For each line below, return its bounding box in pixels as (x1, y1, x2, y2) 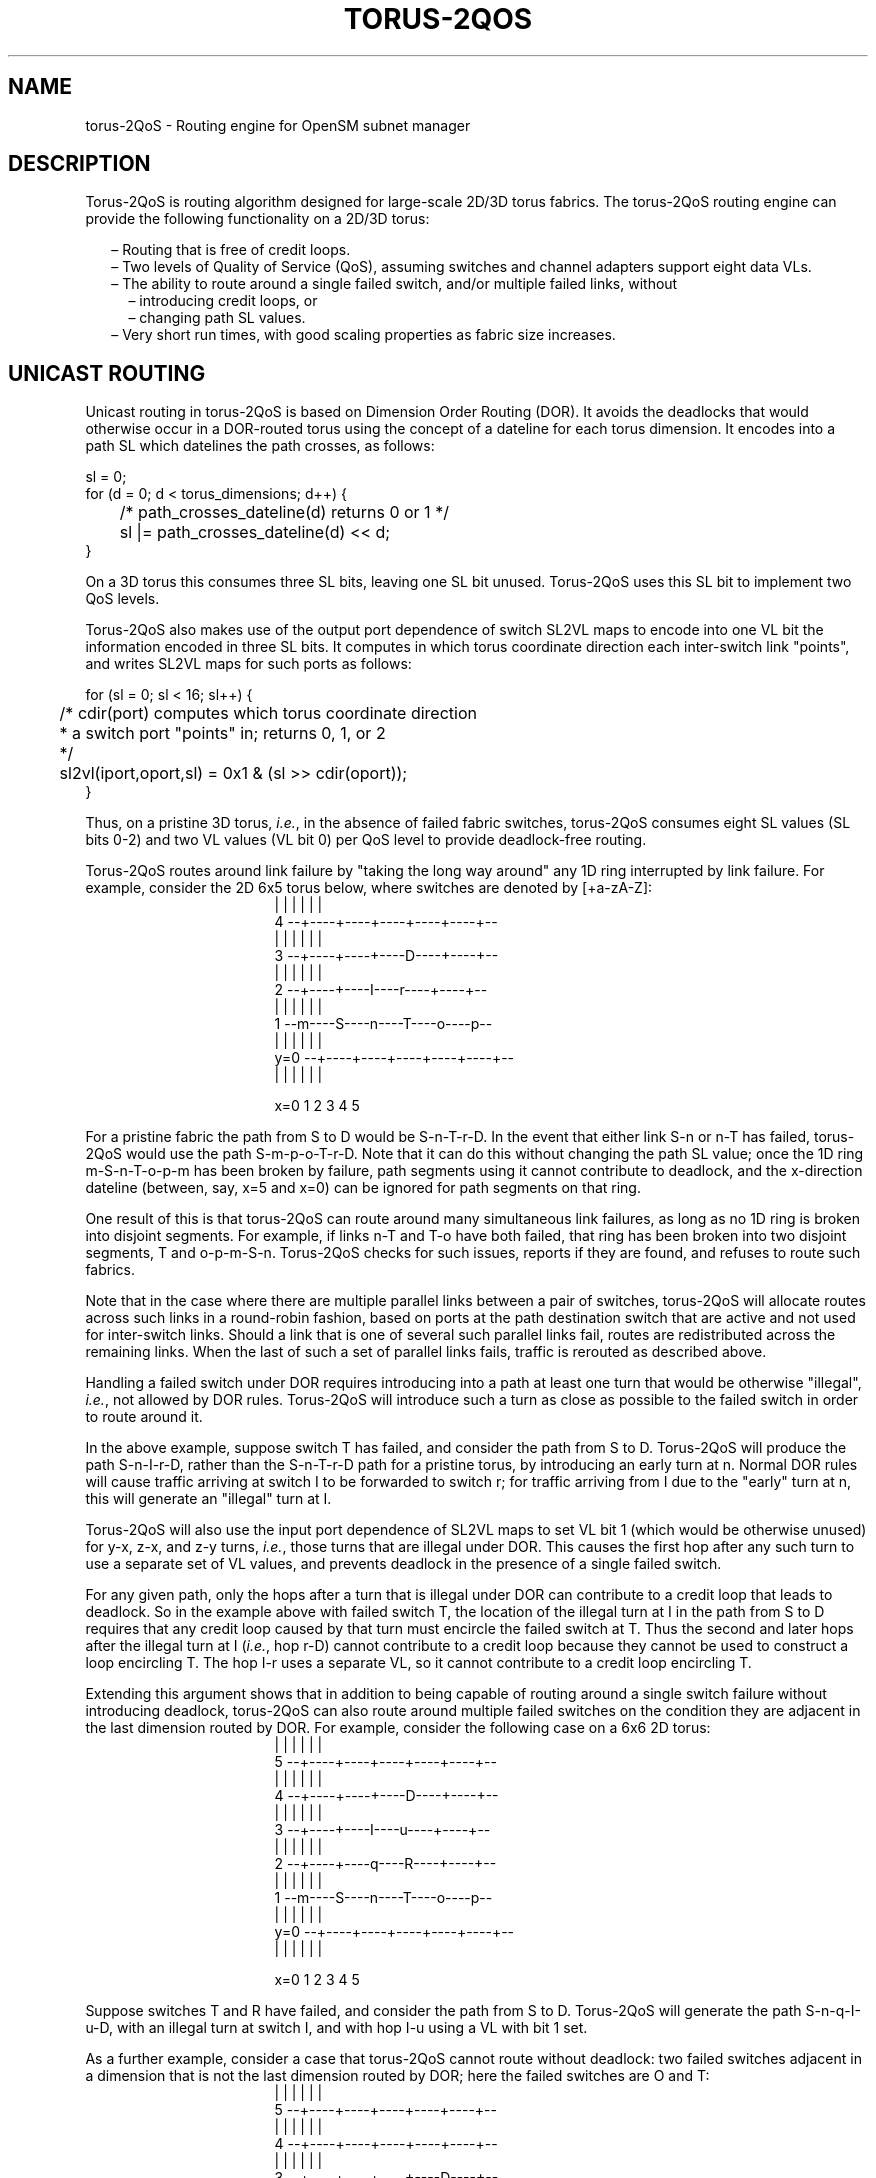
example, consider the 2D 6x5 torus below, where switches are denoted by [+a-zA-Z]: (85, 879, 653, 897)
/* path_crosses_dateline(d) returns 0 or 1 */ (119, 502, 449, 523)
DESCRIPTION (8, 151, 151, 177)
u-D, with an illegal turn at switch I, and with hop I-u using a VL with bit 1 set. (85, 2019, 588, 2037)
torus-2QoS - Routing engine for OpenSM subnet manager (85, 116, 471, 134)
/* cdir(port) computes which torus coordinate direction (59, 703, 477, 724)
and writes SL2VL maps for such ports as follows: (85, 655, 412, 673)
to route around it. (85, 1408, 203, 1426)
